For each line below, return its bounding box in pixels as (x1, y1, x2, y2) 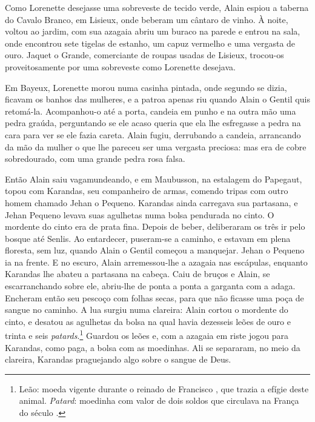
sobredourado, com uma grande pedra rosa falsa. (5, 152, 185, 165)
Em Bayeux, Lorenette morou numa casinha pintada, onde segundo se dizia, (5, 81, 287, 93)
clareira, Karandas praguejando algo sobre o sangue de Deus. (5, 353, 231, 366)
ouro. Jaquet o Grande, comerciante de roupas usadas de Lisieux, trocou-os (5, 49, 284, 61)
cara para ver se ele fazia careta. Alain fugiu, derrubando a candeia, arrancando (5, 128, 301, 141)
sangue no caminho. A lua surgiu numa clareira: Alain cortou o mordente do (5, 303, 288, 316)
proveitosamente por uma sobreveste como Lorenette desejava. (5, 60, 236, 73)
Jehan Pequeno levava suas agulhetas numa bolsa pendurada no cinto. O (5, 208, 274, 221)
